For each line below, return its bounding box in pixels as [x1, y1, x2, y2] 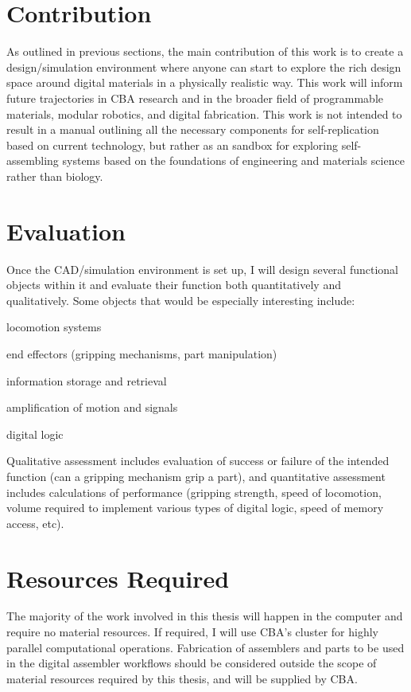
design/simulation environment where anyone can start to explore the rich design [6, 58, 401, 75]
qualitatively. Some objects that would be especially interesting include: [6, 291, 355, 308]
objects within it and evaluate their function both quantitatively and [6, 276, 341, 293]
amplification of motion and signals [6, 399, 178, 416]
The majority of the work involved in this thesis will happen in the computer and [6, 608, 403, 624]
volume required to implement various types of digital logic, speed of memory [6, 499, 384, 516]
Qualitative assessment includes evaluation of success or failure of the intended [6, 452, 390, 469]
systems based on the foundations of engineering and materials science [62, 152, 405, 169]
